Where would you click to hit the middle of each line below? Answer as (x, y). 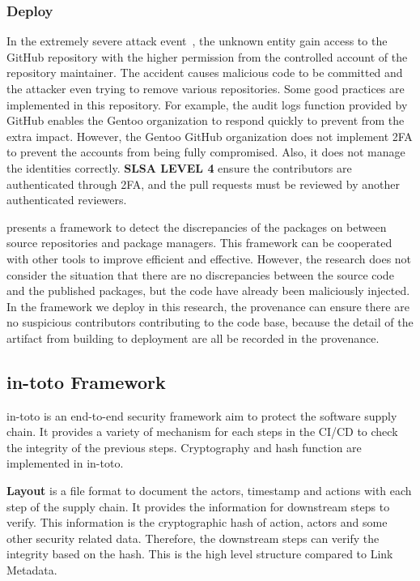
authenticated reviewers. (67, 200)
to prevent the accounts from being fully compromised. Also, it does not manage (206, 152)
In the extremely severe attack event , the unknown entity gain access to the (197, 41)
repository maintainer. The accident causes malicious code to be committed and (205, 73)
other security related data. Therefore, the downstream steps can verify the (193, 538)
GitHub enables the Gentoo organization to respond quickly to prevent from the (206, 120)
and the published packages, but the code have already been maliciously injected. (208, 290)
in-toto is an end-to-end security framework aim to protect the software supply (202, 415)
